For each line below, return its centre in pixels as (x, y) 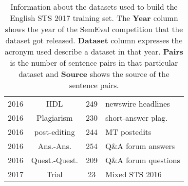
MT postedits (128, 132)
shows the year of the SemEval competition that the (94, 29)
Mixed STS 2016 (133, 174)
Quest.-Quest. (55, 160)
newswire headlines (138, 103)
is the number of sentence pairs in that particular (94, 63)
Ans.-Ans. (55, 146)
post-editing (55, 132)
